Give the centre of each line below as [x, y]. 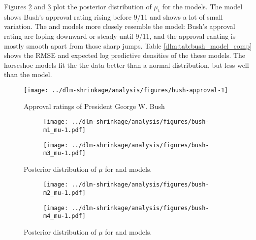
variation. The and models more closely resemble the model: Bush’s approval [120, 26]
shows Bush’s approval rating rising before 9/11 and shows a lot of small [113, 16]
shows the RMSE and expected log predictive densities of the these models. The [125, 55]
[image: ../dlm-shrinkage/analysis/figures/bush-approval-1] [126, 90]
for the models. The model [202, 6]
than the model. [28, 74]
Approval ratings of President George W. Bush [94, 106]
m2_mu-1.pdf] [64, 193]
